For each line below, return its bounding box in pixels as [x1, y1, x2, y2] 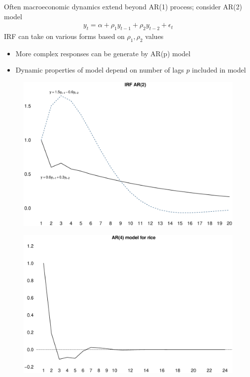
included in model [192, 65, 246, 75]
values [145, 31, 164, 41]
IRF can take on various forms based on [4, 31, 125, 41]
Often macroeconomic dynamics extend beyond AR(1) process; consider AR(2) [4, 1, 243, 11]
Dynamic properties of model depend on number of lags [15, 65, 184, 75]
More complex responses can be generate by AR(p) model [15, 48, 191, 58]
